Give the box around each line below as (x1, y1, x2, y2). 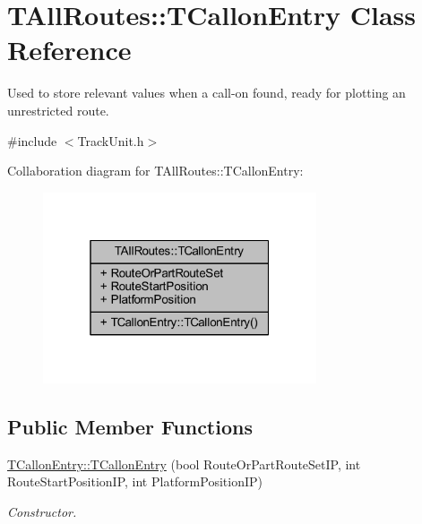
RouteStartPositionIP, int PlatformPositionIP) (7, 472, 263, 491)
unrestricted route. (7, 100, 109, 119)
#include (7, 131, 57, 150)
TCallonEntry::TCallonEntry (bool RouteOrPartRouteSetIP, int (7, 454, 361, 473)
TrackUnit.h (77, 131, 144, 150)
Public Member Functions (7, 413, 253, 441)
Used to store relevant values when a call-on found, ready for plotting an (7, 83, 406, 102)
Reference (7, 31, 132, 68)
